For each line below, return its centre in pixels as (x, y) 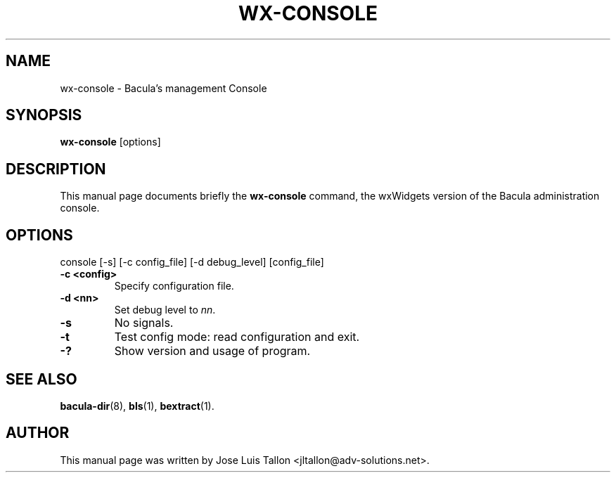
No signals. (144, 323)
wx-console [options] (110, 142)
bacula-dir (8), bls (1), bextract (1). (137, 406)
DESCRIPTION (56, 169)
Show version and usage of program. (212, 351)
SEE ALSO (41, 379)
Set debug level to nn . (165, 310)
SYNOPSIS (44, 115)
